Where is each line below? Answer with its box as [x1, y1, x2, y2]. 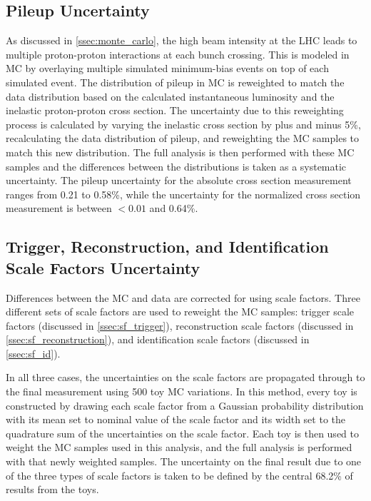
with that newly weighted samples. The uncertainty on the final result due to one [6, 454, 362, 469]
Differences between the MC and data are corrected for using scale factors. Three [6, 290, 360, 305]
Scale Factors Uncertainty [6, 256, 200, 278]
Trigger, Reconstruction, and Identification [6, 236, 329, 258]
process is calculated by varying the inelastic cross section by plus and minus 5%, [6, 116, 361, 131]
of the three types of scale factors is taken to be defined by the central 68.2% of [6, 467, 353, 482]
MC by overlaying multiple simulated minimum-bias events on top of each [6, 61, 329, 76]
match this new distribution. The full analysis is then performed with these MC [6, 144, 355, 159]
